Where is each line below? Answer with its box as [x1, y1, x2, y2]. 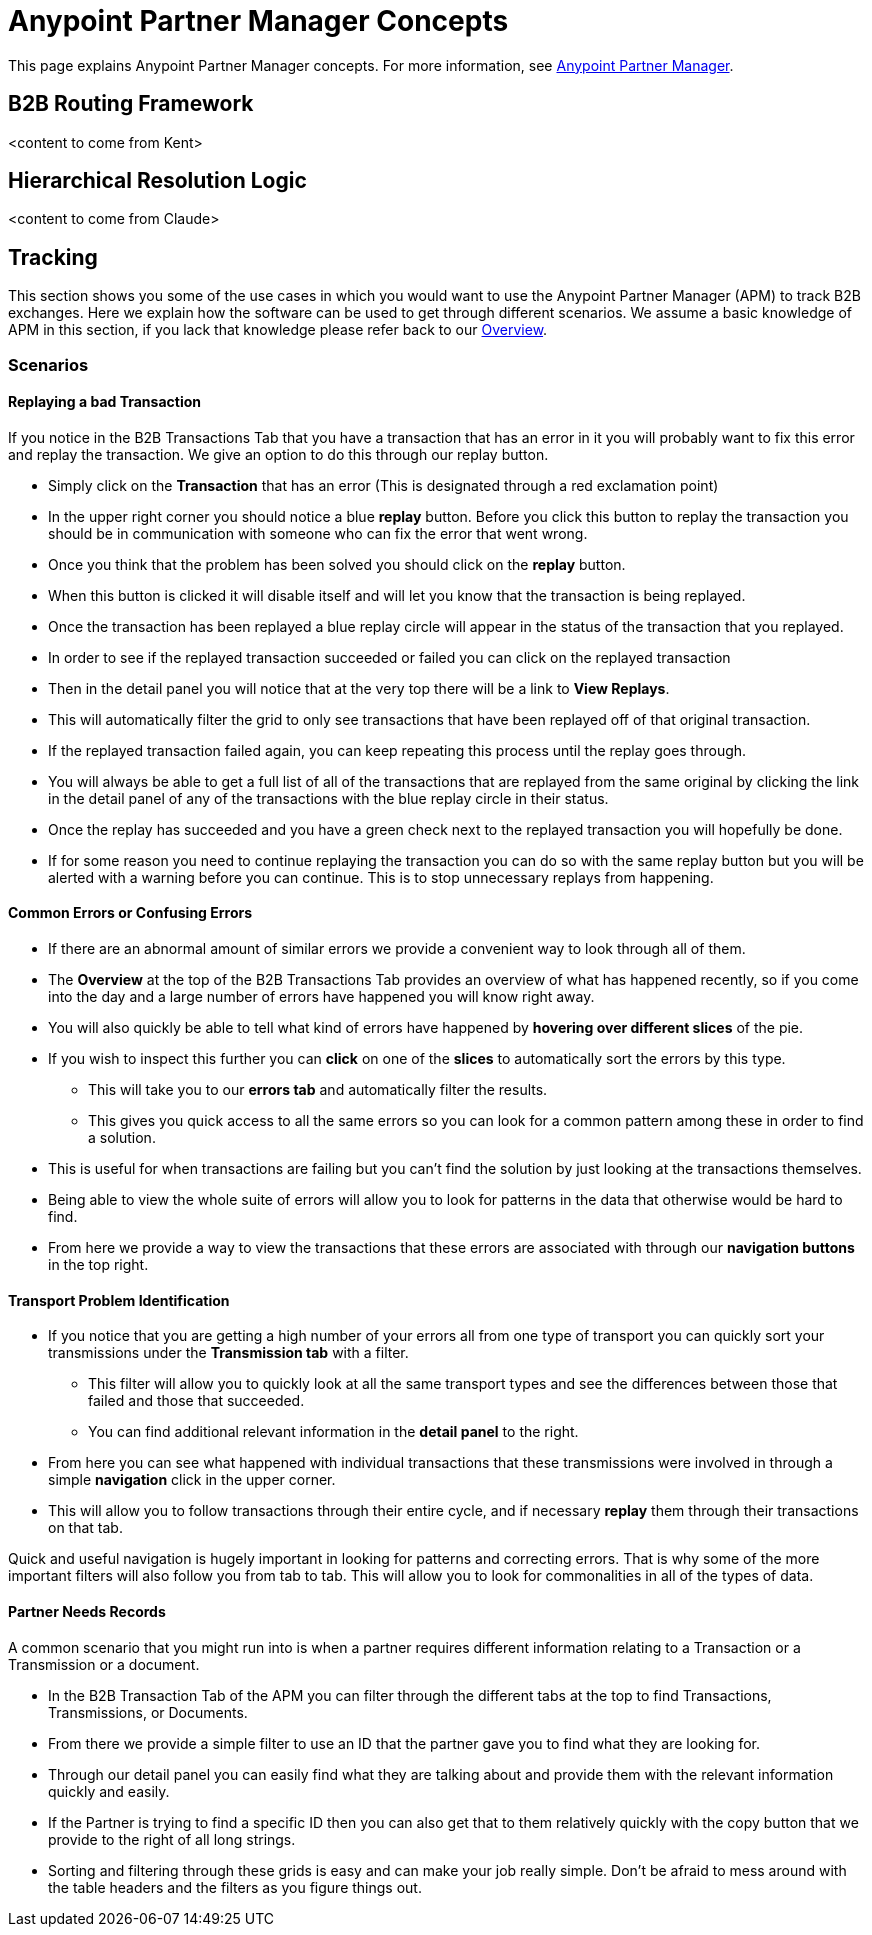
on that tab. [48, 1519, 123, 1537]
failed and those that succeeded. [88, 1392, 305, 1410]
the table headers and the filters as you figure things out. [48, 1878, 422, 1896]
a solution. [88, 1129, 156, 1147]
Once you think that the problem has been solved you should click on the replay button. [48, 555, 626, 573]
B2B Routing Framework [8, 91, 254, 117]
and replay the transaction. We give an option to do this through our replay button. [8, 445, 549, 463]
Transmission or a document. [8, 1655, 200, 1673]
